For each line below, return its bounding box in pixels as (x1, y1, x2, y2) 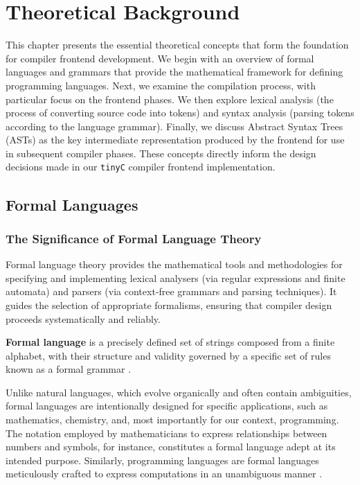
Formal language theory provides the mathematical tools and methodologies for (6, 257, 343, 272)
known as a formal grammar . (6, 362, 132, 376)
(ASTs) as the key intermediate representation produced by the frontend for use (6, 132, 345, 147)
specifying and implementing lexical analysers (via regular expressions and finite (6, 270, 345, 285)
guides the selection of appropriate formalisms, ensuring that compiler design (6, 297, 332, 312)
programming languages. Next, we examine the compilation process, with (6, 78, 316, 92)
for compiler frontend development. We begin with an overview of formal (6, 51, 314, 65)
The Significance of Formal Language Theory (6, 229, 262, 247)
